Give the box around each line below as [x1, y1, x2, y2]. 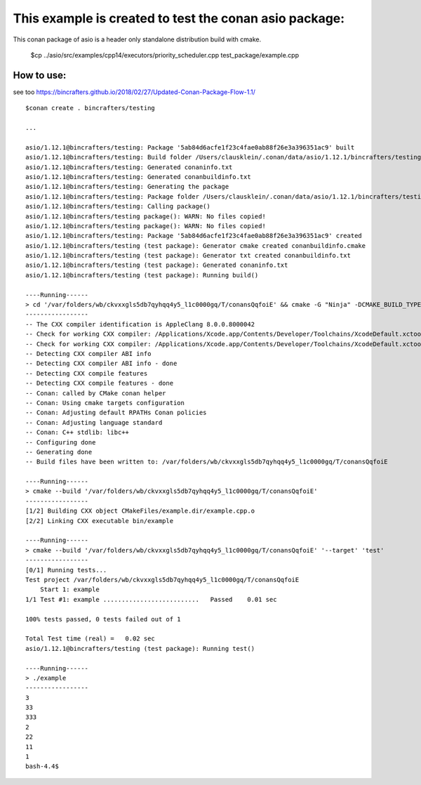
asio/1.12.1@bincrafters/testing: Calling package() [25, 202, 210, 211]
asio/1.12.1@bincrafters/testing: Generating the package [25, 183, 229, 191]
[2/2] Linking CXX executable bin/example [25, 517, 174, 525]
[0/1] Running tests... [25, 566, 107, 574]
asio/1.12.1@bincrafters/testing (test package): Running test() [25, 645, 255, 652]
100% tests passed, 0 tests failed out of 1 [25, 615, 182, 623]
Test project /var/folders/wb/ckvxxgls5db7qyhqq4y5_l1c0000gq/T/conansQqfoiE [25, 576, 300, 583]
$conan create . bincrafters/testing [25, 104, 156, 112]
